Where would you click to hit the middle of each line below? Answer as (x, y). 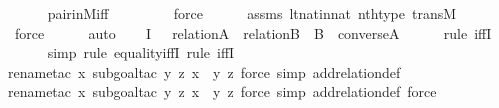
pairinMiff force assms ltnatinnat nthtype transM (252, 13)
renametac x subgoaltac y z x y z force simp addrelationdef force (222, 91)
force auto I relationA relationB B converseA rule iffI (253, 32)
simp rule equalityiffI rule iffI (141, 52)
